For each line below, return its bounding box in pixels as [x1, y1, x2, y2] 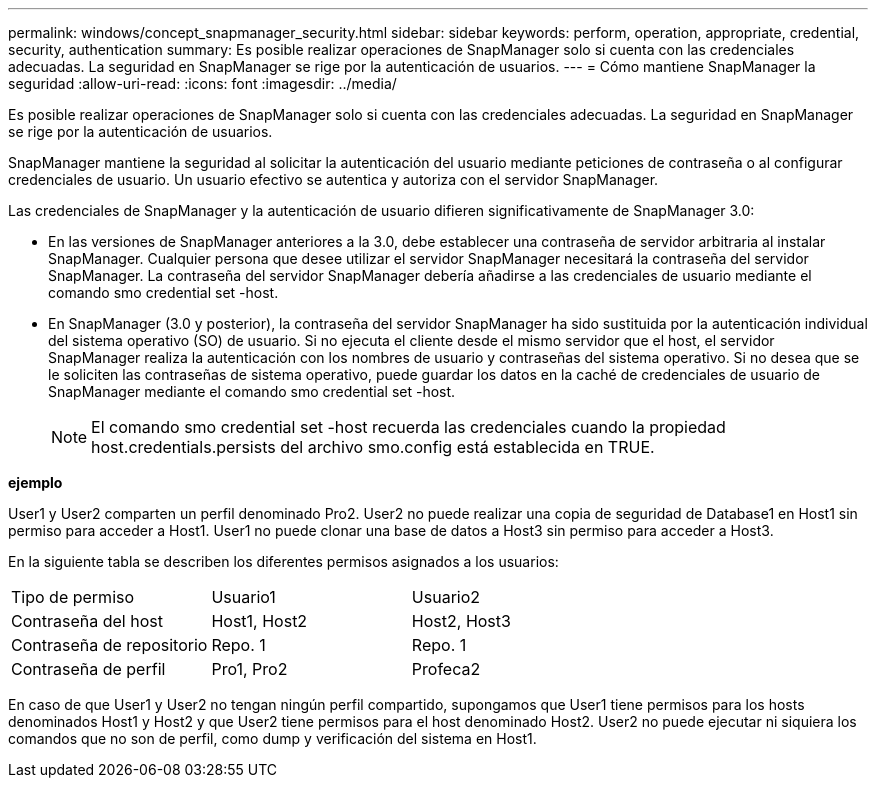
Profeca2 [411, 659, 481, 679]
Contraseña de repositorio [11, 635, 208, 655]
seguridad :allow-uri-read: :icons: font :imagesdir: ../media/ [8, 75, 397, 92]
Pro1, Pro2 [211, 659, 288, 679]
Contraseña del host [11, 611, 163, 631]
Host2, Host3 [411, 611, 511, 631]
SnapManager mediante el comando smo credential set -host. [48, 383, 456, 400]
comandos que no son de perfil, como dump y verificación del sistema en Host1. [8, 730, 537, 747]
